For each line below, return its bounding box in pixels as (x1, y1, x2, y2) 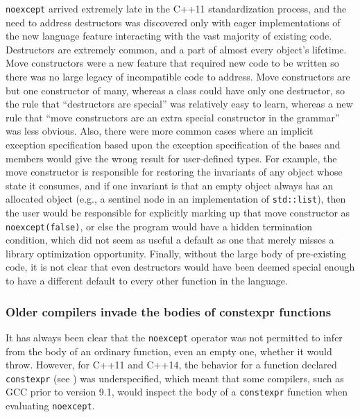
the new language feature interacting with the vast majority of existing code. (6, 28, 332, 43)
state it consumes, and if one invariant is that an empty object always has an (6, 178, 334, 192)
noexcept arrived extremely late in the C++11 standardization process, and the (6, 1, 347, 15)
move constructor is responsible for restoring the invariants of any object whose (6, 164, 343, 179)
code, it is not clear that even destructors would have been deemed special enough (6, 259, 355, 274)
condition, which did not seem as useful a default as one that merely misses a (6, 232, 334, 247)
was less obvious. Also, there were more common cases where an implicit (6, 124, 314, 138)
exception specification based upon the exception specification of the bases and (6, 137, 341, 151)
